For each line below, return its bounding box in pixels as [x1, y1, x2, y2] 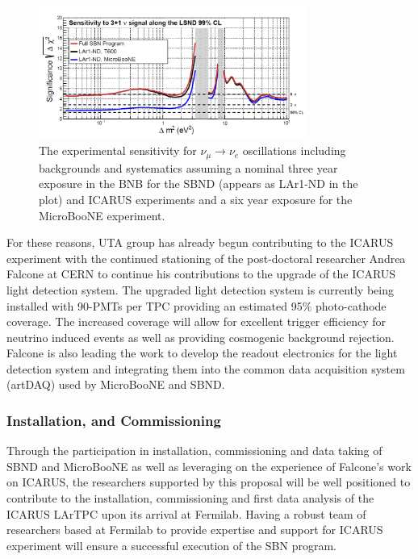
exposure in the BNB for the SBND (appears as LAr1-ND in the [39, 175, 358, 192]
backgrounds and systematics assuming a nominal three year [39, 159, 338, 176]
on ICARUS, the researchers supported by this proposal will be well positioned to [6, 473, 411, 490]
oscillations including [242, 142, 346, 159]
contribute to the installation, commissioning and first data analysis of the [6, 490, 374, 507]
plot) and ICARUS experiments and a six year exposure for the [39, 190, 353, 207]
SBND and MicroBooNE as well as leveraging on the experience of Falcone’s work [6, 457, 412, 474]
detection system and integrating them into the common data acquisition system [6, 360, 405, 377]
